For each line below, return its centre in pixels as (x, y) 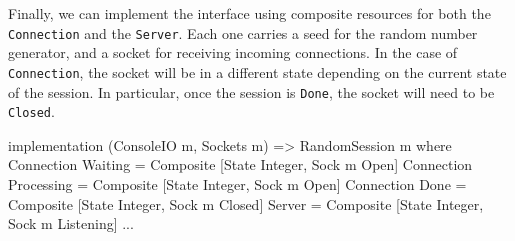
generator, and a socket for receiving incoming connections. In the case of (233, 52)
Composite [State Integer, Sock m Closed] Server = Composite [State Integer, (246, 203)
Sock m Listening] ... (71, 223)
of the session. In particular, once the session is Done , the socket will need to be (251, 91)
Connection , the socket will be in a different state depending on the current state (257, 71)
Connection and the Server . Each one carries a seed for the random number (243, 32)
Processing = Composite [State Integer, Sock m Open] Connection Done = (237, 184)
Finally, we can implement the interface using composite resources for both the (249, 13)
